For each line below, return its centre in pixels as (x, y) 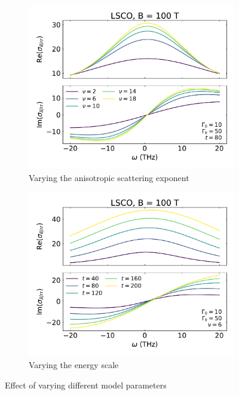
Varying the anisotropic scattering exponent (109, 177)
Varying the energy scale (74, 365)
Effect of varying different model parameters (86, 385)
